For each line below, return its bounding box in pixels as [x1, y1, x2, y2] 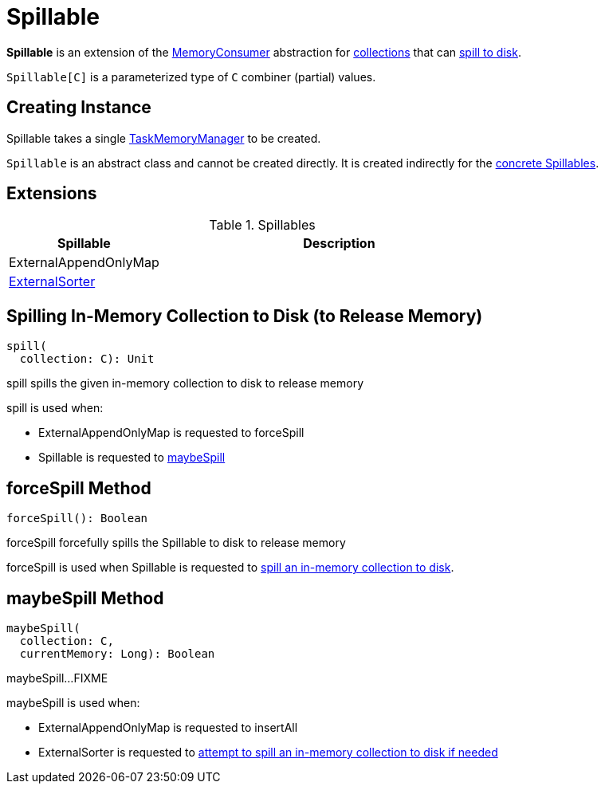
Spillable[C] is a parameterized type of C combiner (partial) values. [6, 69, 376, 84]
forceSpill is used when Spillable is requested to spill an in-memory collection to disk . [6, 560, 454, 575]
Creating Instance [6, 97, 151, 118]
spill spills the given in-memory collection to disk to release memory [6, 376, 364, 391]
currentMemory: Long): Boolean [19, 647, 215, 660]
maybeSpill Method [6, 588, 164, 608]
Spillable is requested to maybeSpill [38, 450, 226, 465]
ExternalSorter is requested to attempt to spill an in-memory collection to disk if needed [38, 745, 498, 759]
